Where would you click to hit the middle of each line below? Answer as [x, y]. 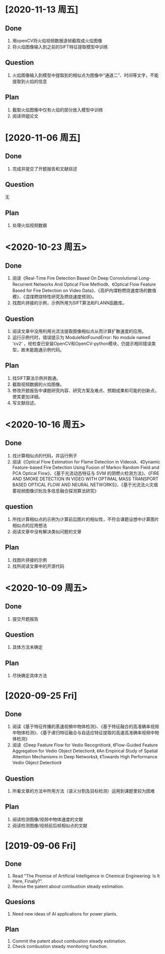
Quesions [20, 902]
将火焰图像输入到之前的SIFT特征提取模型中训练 [60, 47]
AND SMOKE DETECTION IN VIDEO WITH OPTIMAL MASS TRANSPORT [85, 479]
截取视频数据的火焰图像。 [38, 384]
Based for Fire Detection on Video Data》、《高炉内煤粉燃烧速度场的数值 [84, 290]
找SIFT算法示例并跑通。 [36, 378]
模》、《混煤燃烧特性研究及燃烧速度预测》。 [54, 297]
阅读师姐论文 [25, 116]
